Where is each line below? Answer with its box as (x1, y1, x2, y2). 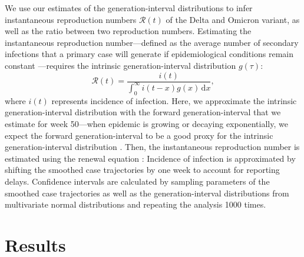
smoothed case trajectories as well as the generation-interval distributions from (5, 186, 289, 199)
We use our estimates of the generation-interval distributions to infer (5, 2, 253, 14)
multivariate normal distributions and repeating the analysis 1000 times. (5, 198, 266, 211)
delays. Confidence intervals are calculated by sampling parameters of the (5, 175, 270, 187)
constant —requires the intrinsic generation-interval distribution (5, 59, 236, 71)
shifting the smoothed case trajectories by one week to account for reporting (5, 163, 280, 176)
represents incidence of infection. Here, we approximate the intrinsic (51, 94, 297, 106)
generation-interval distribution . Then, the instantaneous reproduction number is (5, 141, 300, 153)
